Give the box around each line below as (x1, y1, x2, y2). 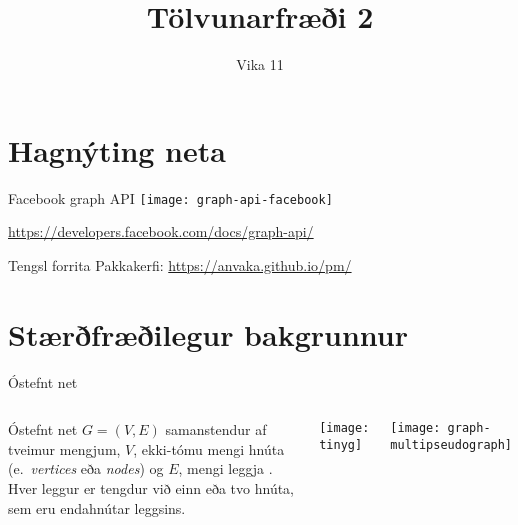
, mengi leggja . (178, 458, 273, 479)
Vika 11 (236, 54, 284, 75)
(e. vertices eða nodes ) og (8, 458, 164, 479)
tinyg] (319, 437, 363, 452)
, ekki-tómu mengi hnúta (133, 438, 285, 459)
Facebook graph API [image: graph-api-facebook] (8, 187, 333, 208)
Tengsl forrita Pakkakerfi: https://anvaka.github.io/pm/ (8, 254, 352, 275)
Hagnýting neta (8, 129, 226, 170)
